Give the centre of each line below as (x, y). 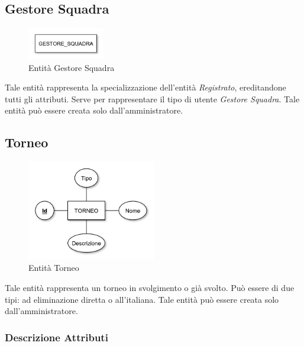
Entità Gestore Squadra (72, 67)
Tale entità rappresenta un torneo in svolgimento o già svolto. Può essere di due (150, 287)
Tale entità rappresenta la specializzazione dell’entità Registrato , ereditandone (145, 87)
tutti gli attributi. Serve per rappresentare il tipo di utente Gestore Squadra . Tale (152, 98)
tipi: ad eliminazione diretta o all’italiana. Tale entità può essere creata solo (142, 299)
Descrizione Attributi (56, 337)
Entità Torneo (54, 268)
